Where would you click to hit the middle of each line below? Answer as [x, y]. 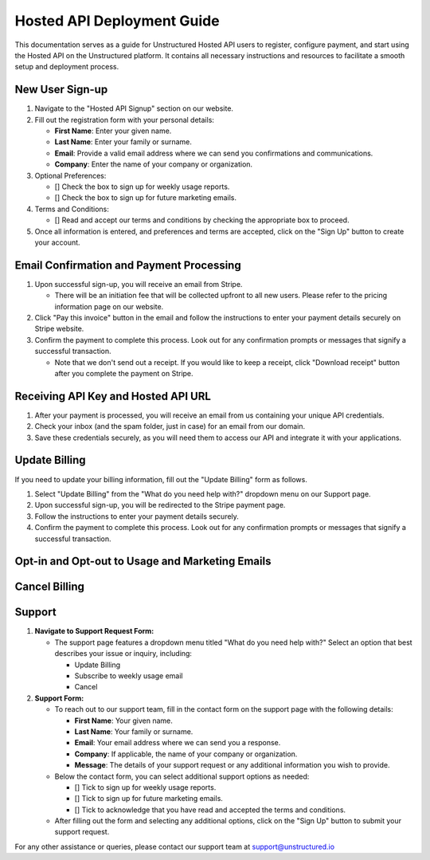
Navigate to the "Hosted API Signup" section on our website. [134, 108]
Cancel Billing [50, 587]
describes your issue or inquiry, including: [123, 654]
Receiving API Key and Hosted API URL [113, 396]
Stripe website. [59, 329]
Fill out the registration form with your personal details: [125, 120]
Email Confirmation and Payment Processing [128, 265]
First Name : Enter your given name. [113, 131]
